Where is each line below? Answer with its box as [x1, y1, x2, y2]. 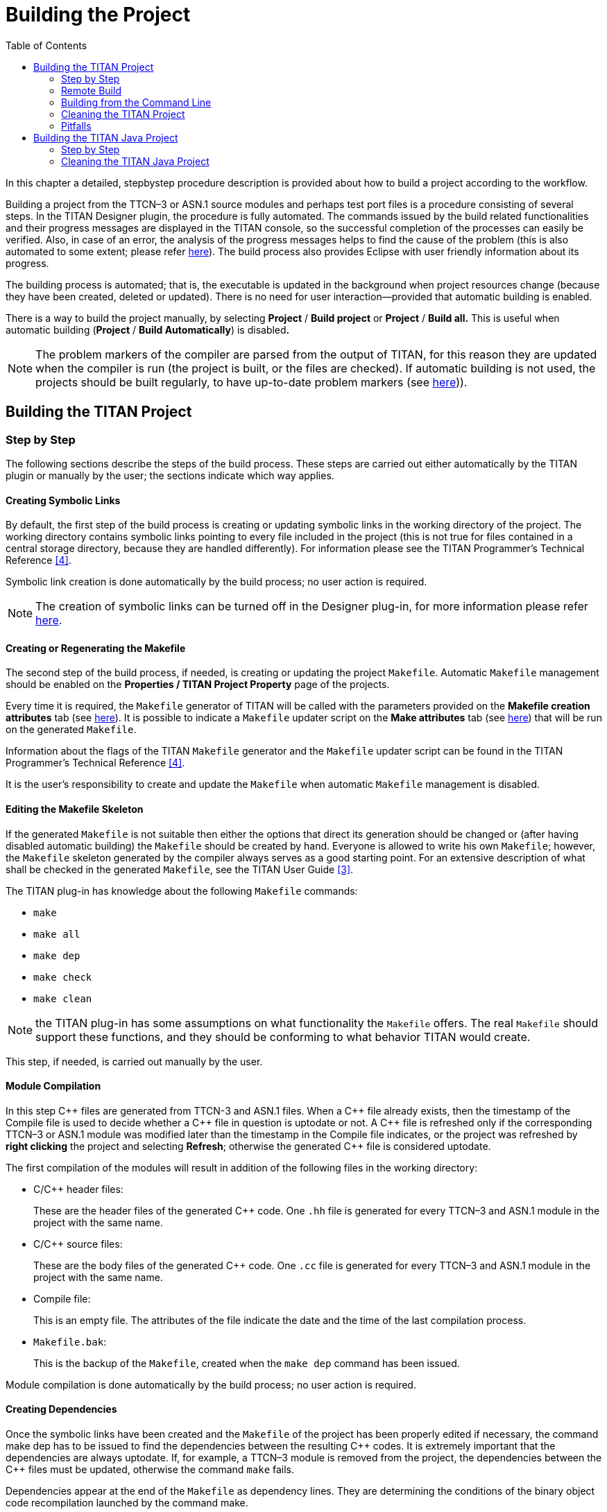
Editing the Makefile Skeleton [6, 803, 144, 816]
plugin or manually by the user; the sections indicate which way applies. [6, 469, 334, 481]
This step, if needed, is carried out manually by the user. [6, 1055, 263, 1067]
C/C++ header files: [33, 1183, 123, 1195]
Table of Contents [6, 39, 87, 51]
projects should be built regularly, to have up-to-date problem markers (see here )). [35, 375, 468, 389]
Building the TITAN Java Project [33, 131, 178, 144]
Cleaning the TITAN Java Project [61, 155, 210, 167]
